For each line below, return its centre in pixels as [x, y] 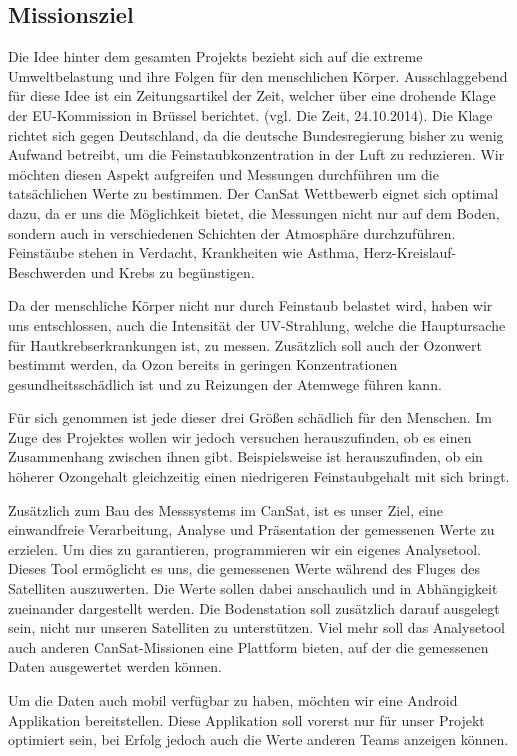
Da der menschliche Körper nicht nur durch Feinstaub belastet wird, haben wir [250, 305]
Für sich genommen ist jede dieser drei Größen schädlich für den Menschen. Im [250, 417]
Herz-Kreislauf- [410, 252]
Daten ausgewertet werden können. [115, 666]
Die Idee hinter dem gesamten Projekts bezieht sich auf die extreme [215, 56]
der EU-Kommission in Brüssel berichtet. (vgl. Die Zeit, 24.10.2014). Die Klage [250, 114]
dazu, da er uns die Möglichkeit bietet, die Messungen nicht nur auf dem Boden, [254, 212]
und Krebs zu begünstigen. [172, 271]
